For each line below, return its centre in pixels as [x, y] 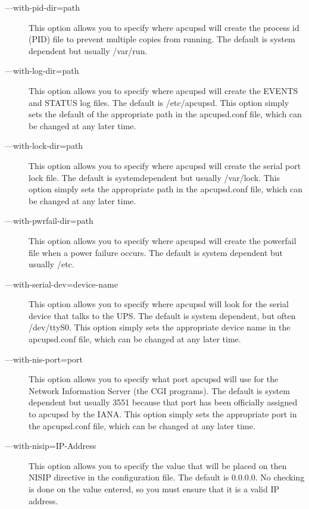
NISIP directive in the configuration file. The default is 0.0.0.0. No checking [167, 477]
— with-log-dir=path [42, 71]
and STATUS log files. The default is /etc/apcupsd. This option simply [159, 102]
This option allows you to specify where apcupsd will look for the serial [159, 304]
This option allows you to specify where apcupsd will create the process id [164, 27]
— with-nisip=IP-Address [51, 446]
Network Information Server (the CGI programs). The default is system [159, 390]
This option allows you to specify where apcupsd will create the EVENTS [163, 90]
